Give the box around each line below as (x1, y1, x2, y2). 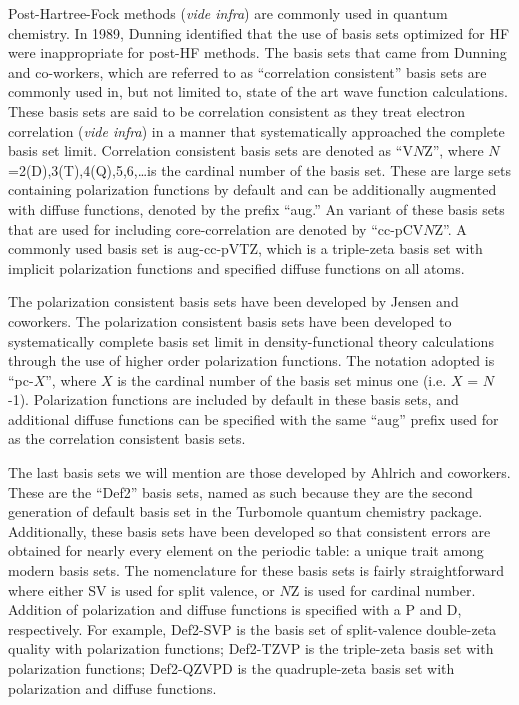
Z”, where (424, 140, 484, 161)
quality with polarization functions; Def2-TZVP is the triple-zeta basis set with (8, 638, 494, 659)
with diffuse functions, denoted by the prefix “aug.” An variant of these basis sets (8, 198, 505, 219)
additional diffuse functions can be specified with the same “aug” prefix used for (8, 408, 499, 429)
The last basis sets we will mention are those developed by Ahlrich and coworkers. (8, 462, 511, 483)
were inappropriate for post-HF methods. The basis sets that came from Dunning (8, 42, 507, 63)
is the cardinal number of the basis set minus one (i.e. (117, 369, 447, 390)
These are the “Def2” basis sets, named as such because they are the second (8, 481, 473, 502)
